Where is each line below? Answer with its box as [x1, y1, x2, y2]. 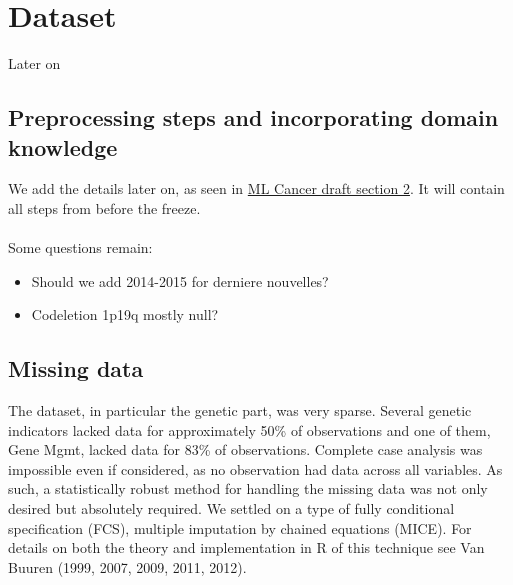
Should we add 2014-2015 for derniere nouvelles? [31, 270, 329, 291]
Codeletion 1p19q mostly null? [31, 304, 219, 325]
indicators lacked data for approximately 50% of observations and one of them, [8, 419, 491, 440]
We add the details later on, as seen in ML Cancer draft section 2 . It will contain [8, 178, 505, 199]
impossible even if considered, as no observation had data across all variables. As [8, 458, 503, 479]
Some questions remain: [8, 237, 153, 258]
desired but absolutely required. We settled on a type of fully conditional [8, 498, 455, 519]
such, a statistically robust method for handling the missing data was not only [8, 478, 488, 499]
